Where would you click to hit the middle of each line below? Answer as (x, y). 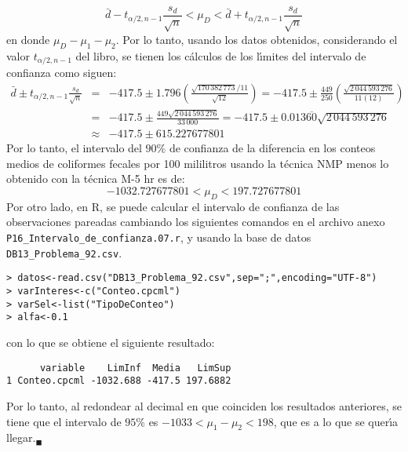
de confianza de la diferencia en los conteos (272, 148)
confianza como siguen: (62, 73)
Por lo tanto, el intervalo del (74, 148)
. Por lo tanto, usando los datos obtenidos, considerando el (257, 39)
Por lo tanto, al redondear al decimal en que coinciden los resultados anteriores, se (204, 405)
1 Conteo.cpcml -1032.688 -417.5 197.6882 (119, 381)
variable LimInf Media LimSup (135, 368)
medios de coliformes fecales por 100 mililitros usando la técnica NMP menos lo (198, 163)
